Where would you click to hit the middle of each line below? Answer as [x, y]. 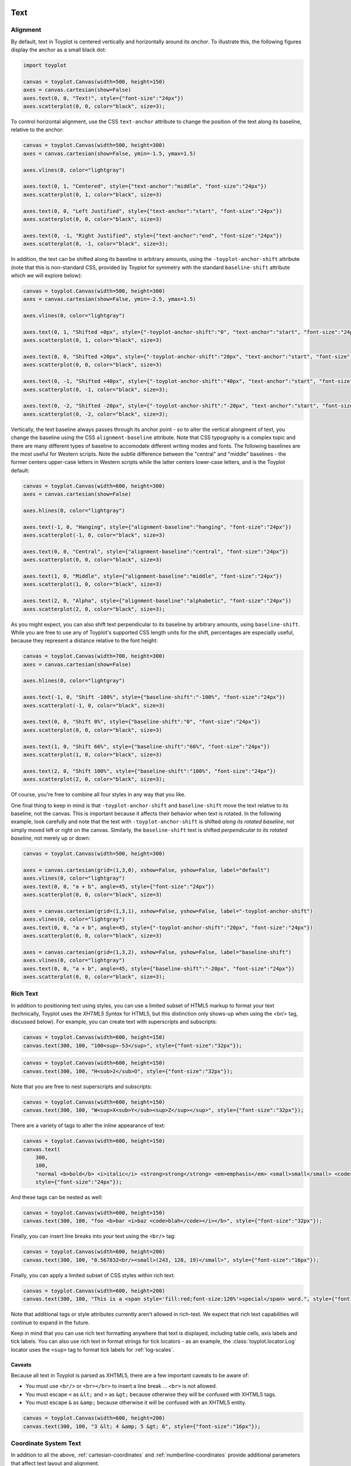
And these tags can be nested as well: [57, 1197]
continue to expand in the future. [50, 1322]
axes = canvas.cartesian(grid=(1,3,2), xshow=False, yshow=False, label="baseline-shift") [157, 952]
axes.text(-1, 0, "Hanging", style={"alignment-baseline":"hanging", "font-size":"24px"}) [157, 527]
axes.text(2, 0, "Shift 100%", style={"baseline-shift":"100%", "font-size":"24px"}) [149, 771]
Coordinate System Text [46, 1443]
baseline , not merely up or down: [51, 838]
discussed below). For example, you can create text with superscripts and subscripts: [114, 1022]
